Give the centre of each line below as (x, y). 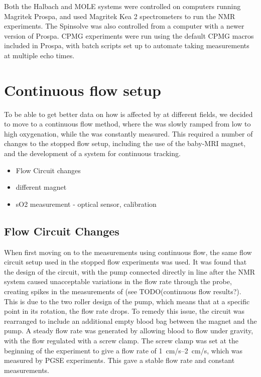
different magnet (41, 187)
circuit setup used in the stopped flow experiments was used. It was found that (125, 262)
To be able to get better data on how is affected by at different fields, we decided (128, 114)
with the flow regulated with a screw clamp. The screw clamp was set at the (121, 340)
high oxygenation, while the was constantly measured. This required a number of (128, 133)
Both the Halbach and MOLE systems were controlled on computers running (122, 6)
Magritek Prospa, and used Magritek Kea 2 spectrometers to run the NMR (120, 16)
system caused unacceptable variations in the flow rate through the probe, (118, 281)
